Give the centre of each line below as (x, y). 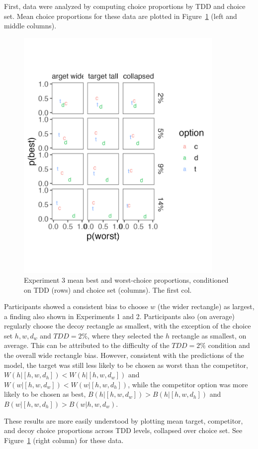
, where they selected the (126, 335)
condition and (229, 345)
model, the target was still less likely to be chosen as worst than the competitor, (126, 365)
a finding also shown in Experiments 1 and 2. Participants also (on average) (120, 316)
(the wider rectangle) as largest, (206, 306)
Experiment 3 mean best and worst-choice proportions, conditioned (126, 280)
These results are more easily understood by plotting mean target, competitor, (124, 420)
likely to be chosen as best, (45, 394)
